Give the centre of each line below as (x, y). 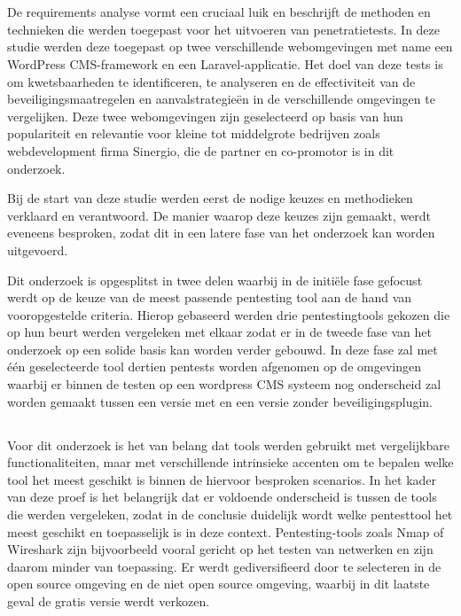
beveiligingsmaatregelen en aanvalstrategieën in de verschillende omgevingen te (221, 99)
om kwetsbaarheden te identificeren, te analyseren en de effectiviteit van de (211, 81)
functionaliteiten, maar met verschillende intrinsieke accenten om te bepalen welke (230, 462)
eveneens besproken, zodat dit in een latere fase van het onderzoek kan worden (221, 233)
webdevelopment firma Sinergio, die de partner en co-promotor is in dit (201, 150)
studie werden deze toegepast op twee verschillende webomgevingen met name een (230, 47)
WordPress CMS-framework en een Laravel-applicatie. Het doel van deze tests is (225, 63)
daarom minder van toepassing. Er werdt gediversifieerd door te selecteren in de (224, 566)
